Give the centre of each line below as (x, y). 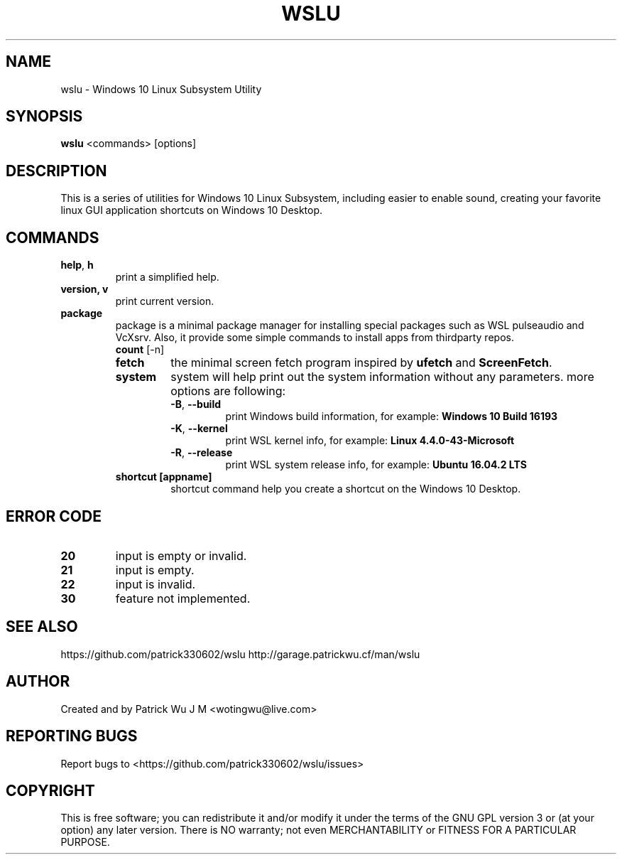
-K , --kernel (199, 429)
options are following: (228, 391)
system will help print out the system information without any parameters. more (382, 377)
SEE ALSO (42, 627)
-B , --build (196, 404)
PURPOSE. (85, 842)
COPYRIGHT (50, 790)
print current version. (165, 301)
